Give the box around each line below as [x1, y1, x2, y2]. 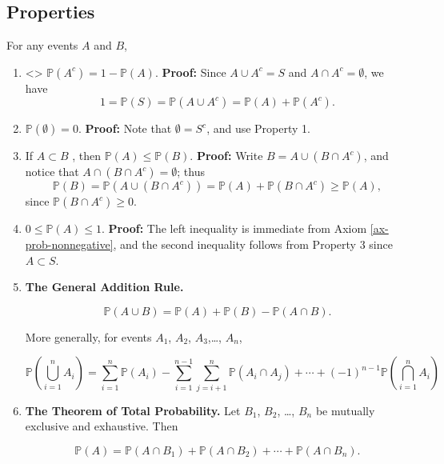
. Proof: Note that [78, 120, 172, 137]
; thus [177, 163, 205, 180]
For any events [6, 37, 78, 54]
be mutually [315, 402, 375, 418]
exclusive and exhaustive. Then [25, 418, 178, 434]
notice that [25, 163, 79, 180]
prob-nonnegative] [25, 235, 114, 252]
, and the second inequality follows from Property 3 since [113, 235, 393, 252]
